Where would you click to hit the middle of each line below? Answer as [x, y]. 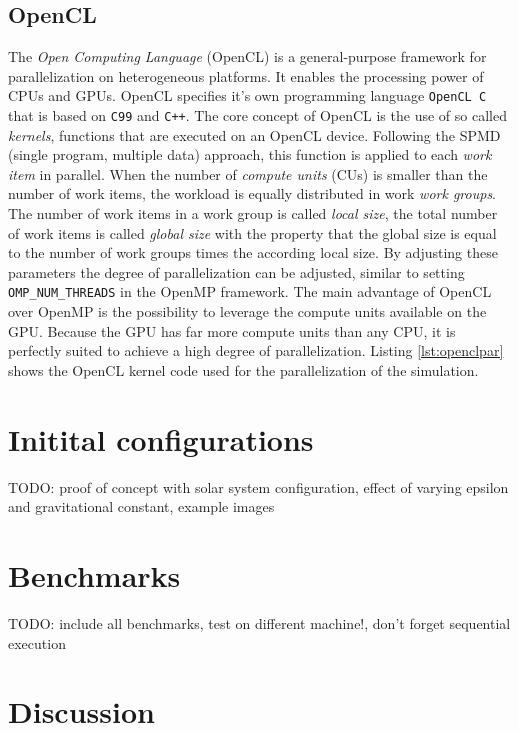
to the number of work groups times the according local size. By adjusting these [253, 252]
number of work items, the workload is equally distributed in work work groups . [252, 193]
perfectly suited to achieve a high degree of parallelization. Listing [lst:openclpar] [256, 350]
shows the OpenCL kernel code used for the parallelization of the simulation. [243, 369]
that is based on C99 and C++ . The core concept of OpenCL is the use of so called [257, 115]
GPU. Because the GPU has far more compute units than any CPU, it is [232, 330]
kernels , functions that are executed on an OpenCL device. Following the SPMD [254, 134]
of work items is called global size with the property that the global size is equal [252, 232]
